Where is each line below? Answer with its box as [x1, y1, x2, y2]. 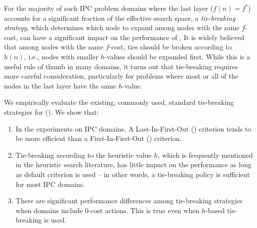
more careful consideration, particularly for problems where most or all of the [4, 71, 239, 81]
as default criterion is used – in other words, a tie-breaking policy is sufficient [15, 169, 250, 179]
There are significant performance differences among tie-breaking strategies [15, 195, 243, 206]
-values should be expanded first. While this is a [104, 51, 251, 61]
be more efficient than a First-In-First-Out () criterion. [15, 133, 182, 143]
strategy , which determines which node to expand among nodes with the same [4, 22, 240, 33]
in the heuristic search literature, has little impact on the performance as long [15, 159, 252, 170]
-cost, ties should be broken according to [109, 42, 232, 52]
